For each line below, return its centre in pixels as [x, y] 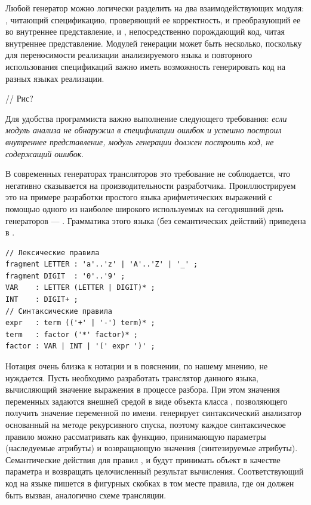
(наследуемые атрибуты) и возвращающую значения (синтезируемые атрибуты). [152, 448]
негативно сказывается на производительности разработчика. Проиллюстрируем [151, 185]
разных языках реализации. [55, 78]
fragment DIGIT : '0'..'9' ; [65, 276]
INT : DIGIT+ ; [42, 300]
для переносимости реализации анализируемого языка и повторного [129, 55]
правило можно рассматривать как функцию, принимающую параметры [136, 436]
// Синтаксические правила [59, 311]
